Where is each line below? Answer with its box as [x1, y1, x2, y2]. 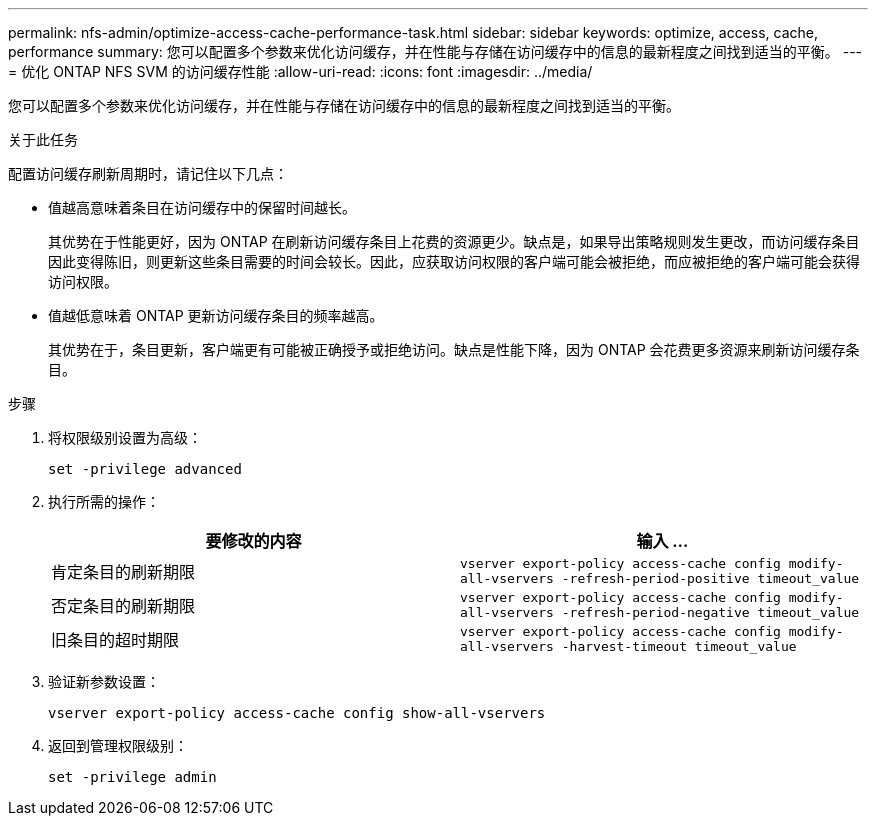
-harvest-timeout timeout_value [561, 639, 797, 654]
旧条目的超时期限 [51, 630, 180, 650]
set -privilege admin [48, 769, 217, 785]
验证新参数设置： [48, 673, 160, 690]
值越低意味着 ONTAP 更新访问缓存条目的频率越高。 [48, 307, 384, 324]
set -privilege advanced [48, 461, 242, 477]
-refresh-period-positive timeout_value [561, 571, 860, 586]
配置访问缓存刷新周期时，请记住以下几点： [8, 165, 288, 182]
